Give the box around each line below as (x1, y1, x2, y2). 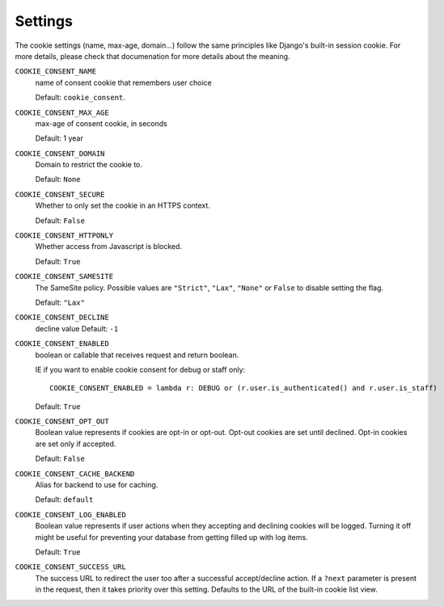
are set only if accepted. (35, 439, 116, 449)
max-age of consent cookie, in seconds (35, 118, 167, 129)
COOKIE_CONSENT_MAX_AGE (15, 107, 109, 117)
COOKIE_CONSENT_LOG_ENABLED (15, 510, 127, 519)
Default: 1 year (35, 133, 84, 143)
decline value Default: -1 (35, 323, 119, 333)
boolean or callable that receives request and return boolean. (35, 350, 239, 360)
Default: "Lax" (35, 297, 85, 307)
